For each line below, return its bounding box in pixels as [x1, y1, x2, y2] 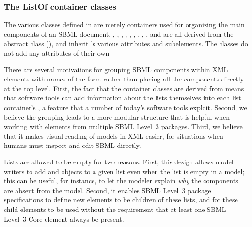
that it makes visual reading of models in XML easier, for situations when [4, 130, 223, 141]
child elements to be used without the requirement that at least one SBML [4, 204, 226, 214]
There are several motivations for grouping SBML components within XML [4, 64, 228, 74]
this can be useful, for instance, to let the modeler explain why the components [4, 176, 238, 186]
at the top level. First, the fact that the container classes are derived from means [4, 83, 244, 93]
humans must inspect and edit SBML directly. [4, 140, 141, 150]
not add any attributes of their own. [4, 48, 111, 58]
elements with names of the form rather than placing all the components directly [4, 74, 244, 84]
